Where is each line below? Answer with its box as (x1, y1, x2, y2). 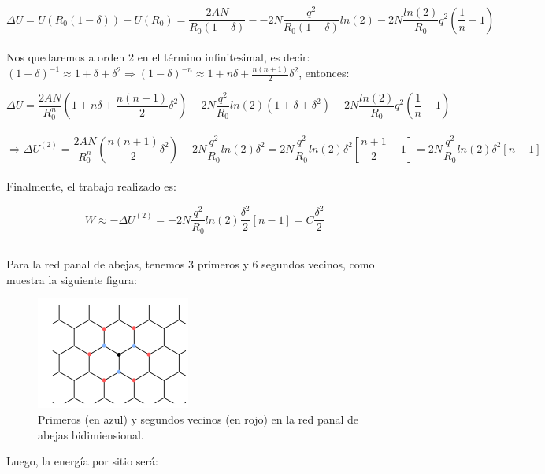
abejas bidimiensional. (38, 426, 144, 443)
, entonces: (298, 65, 350, 81)
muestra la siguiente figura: (6, 271, 137, 287)
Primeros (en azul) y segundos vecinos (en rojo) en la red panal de (38, 410, 359, 427)
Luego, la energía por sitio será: (6, 453, 158, 469)
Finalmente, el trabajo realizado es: (6, 178, 176, 194)
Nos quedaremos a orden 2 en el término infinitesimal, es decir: (6, 49, 310, 65)
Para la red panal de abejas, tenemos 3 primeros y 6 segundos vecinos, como (6, 256, 375, 272)
